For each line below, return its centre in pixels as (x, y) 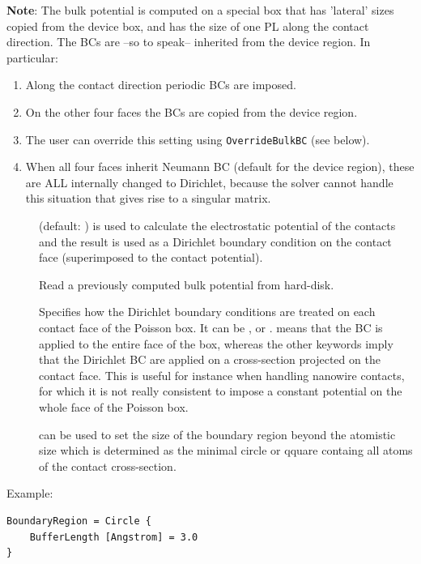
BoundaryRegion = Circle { (79, 521)
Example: (30, 493)
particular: (32, 57)
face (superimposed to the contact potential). (151, 257)
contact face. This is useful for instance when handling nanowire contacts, (222, 375)
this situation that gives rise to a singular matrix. (148, 198)
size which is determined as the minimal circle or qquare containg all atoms (226, 450)
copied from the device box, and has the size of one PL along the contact (188, 26)
